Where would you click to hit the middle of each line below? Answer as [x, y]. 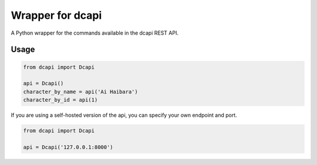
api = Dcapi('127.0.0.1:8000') [68, 147]
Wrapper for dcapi [56, 15]
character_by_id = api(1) [60, 100]
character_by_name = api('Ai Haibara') [80, 92]
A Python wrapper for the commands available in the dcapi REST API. [95, 33]
